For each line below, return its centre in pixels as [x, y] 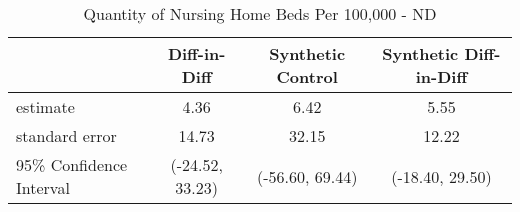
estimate [45, 106]
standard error [66, 135]
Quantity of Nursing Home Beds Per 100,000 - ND [260, 13]
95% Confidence [72, 164]
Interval [43, 187]
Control [307, 76]
